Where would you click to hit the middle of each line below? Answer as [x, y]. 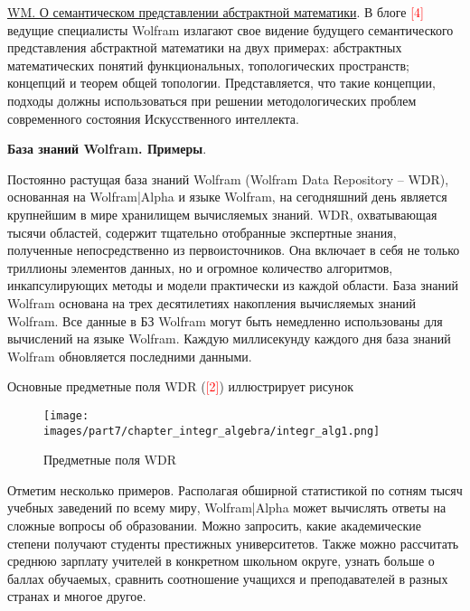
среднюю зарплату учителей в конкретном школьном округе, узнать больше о [221, 561]
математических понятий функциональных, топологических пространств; [208, 65]
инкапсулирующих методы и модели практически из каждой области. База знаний [233, 285]
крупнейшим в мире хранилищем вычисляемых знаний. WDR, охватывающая [222, 214]
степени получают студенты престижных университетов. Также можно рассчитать [233, 543]
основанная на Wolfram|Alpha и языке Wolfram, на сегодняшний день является [227, 197]
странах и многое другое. [77, 596]
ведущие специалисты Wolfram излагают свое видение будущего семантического [230, 29]
